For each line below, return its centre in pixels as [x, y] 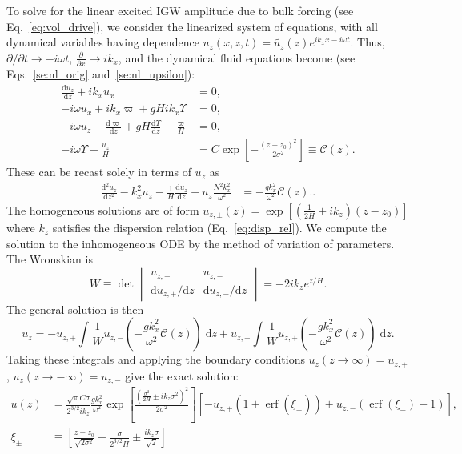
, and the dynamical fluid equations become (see [237, 57]
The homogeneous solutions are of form [103, 209]
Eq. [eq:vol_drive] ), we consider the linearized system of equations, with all [192, 26]
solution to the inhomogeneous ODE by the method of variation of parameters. [201, 243]
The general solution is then [75, 309]
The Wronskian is [50, 259]
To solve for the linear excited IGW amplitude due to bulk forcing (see [180, 10]
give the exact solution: [182, 375]
